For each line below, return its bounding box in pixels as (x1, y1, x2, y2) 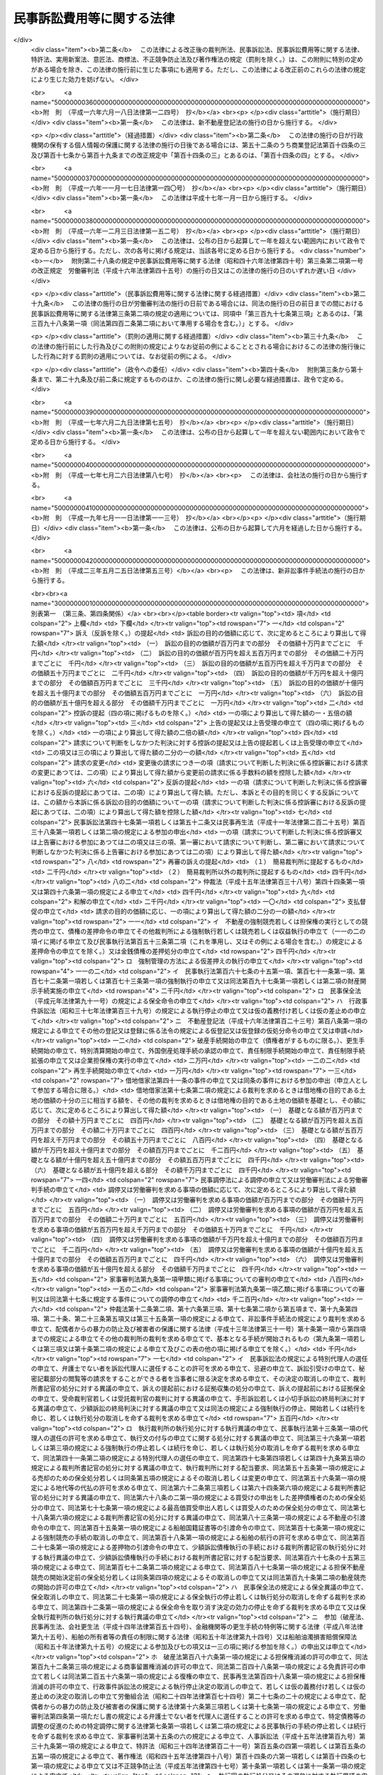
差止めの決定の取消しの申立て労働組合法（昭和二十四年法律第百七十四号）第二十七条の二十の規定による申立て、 (30, 1692, 360, 1700)
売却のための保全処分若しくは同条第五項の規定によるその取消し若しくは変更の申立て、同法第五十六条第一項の (36, 1473, 360, 1482)
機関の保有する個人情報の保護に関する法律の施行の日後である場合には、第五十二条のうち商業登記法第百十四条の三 (30, 141, 367, 149)
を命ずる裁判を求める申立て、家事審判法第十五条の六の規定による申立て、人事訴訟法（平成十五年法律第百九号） (30, 1732, 360, 1740)
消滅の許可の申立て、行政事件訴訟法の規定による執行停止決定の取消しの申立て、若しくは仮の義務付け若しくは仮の (30, 1682, 366, 1691)
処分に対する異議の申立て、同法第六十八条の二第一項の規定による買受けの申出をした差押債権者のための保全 (43, 1493, 360, 1502)
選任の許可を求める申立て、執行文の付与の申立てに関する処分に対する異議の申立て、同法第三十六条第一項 (49, 1434, 360, 1443)
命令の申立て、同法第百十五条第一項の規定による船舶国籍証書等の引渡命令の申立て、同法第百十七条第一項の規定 (30, 1523, 360, 1531)
